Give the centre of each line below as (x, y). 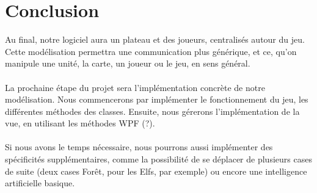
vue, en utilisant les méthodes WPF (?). (80, 123)
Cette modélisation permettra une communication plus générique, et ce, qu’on (151, 51)
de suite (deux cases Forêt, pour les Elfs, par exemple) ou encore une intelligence (156, 171)
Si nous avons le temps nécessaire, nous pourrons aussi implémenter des (139, 147)
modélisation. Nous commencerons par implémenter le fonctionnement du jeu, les (157, 99)
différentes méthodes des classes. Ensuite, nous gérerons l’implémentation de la (152, 111)
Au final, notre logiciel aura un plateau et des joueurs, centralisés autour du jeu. (155, 39)
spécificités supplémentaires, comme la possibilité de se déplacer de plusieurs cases (158, 159)
